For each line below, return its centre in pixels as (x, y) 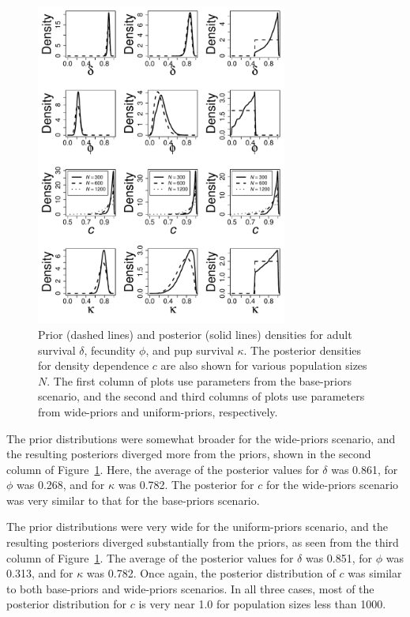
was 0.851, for (339, 557)
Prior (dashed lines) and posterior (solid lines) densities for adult (195, 334)
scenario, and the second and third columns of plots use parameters (201, 396)
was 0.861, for (365, 469)
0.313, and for (40, 573)
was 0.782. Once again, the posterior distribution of (211, 573)
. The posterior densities (303, 350)
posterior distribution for (67, 604)
